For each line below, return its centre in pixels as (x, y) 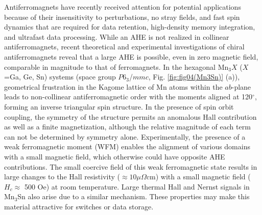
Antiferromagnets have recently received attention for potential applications (123, 7)
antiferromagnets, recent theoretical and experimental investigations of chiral (124, 47)
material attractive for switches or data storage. (79, 206)
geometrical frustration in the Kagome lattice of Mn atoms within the (113, 86)
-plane (241, 86)
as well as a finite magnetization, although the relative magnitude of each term (127, 127)
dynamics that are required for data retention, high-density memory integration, (130, 27)
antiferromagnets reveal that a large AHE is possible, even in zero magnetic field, (131, 56)
